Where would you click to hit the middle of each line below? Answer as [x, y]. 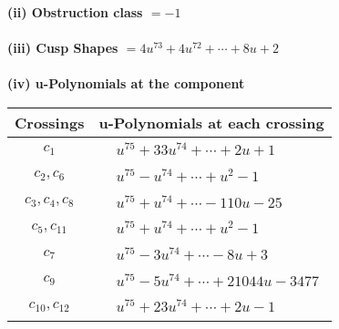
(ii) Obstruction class [75, 12]
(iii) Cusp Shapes [63, 48]
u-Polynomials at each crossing [211, 122]
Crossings [50, 122]
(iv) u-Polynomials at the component [126, 83]
